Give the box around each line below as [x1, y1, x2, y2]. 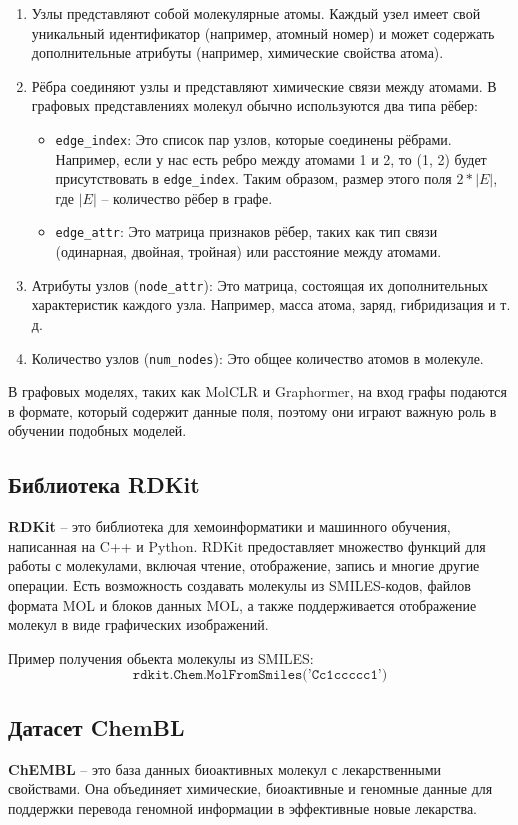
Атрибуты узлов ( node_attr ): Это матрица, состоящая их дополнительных [31, 274, 489, 295]
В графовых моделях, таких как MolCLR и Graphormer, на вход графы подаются [8, 381, 507, 402]
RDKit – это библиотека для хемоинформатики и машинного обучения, [8, 516, 451, 537]
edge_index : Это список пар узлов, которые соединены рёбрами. [55, 128, 452, 149]
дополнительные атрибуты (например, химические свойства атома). [31, 42, 444, 63]
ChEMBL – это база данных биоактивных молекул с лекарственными [8, 758, 442, 779]
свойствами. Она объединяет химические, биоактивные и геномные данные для [8, 778, 493, 799]
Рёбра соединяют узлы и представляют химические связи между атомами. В [31, 75, 497, 96]
